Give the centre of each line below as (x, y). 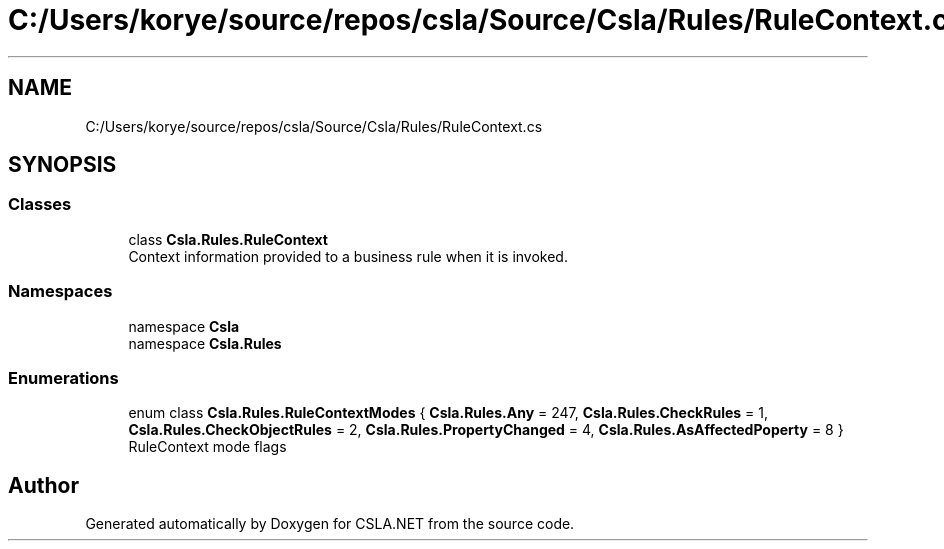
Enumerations (63, 377)
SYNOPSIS (62, 165)
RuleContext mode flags (207, 447)
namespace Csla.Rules (205, 343)
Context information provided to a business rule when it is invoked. (348, 256)
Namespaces (60, 291)
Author (43, 485)
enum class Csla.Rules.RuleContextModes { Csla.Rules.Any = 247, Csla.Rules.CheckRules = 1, (448, 413)
